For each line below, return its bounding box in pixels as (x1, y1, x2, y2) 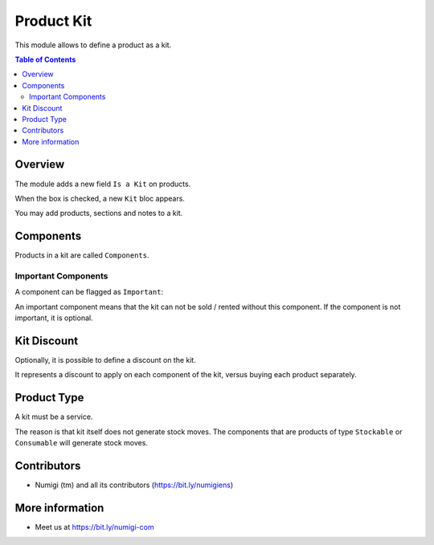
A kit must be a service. (14, 412, 93, 421)
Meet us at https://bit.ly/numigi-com (35, 522, 154, 531)
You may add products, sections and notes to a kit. (14, 209, 183, 218)
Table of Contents (14, 55, 76, 64)
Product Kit (14, 12, 92, 30)
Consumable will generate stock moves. (14, 438, 149, 448)
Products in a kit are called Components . (14, 250, 149, 260)
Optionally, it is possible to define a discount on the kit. (14, 356, 196, 365)
